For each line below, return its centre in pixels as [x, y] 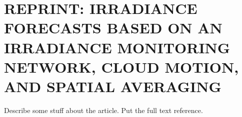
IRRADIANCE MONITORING [117, 47]
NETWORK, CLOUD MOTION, [121, 66]
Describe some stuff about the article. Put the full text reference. [103, 110]
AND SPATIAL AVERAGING [113, 86]
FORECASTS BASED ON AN [113, 28]
